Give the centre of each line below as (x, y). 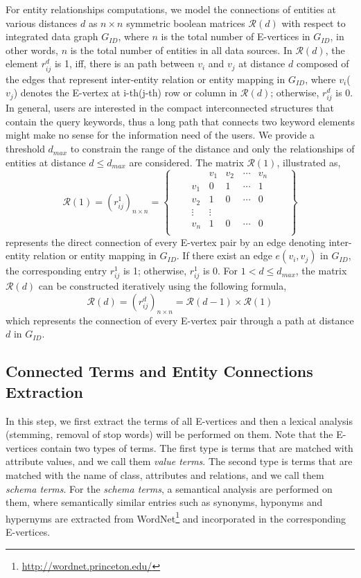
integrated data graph (52, 36)
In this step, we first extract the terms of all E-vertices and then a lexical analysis (179, 420)
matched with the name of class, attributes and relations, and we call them (165, 475)
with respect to (314, 23)
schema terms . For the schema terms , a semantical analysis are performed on (169, 488)
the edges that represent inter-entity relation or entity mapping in (146, 79)
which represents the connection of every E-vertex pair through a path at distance (180, 320)
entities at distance (46, 162)
